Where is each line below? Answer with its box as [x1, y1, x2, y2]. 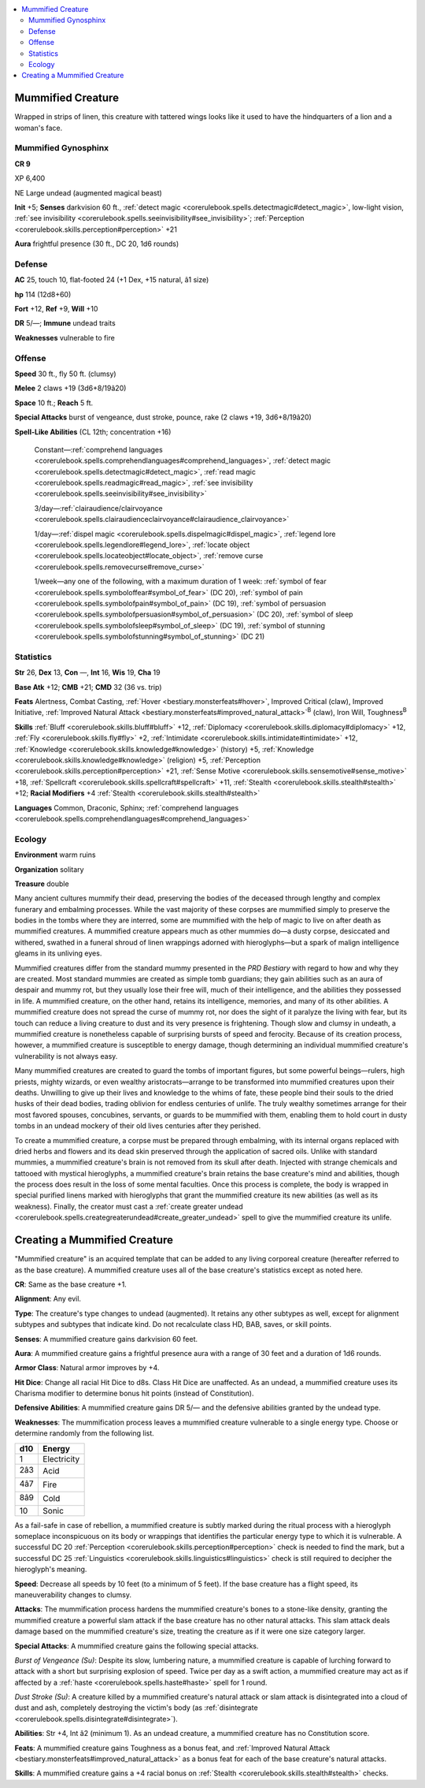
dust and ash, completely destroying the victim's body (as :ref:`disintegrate [14, 1703, 259, 1712]
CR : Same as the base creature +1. [14, 1280, 128, 1289]
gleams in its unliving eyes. [14, 948, 102, 958]
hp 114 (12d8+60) [14, 289, 72, 299]
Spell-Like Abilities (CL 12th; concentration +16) [14, 427, 172, 437]
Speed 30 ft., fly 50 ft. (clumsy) [14, 369, 117, 378]
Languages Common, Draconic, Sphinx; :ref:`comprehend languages [14, 803, 239, 812]
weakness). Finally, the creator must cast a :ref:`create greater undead [14, 1201, 243, 1211]
